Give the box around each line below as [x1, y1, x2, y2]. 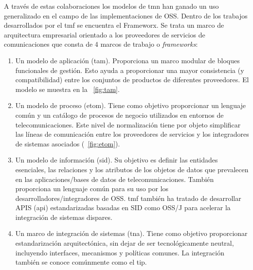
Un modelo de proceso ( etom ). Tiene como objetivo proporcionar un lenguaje [15, 100, 246, 110]
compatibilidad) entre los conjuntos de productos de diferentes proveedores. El [15, 74, 249, 85]
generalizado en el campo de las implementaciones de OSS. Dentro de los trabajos [4, 10, 248, 20]
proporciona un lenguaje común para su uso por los [15, 183, 169, 194]
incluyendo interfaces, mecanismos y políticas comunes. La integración [15, 247, 224, 257]
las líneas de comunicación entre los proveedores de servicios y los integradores [15, 129, 249, 139]
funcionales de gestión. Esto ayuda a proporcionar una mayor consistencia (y [15, 65, 244, 75]
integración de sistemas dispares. [15, 212, 112, 222]
